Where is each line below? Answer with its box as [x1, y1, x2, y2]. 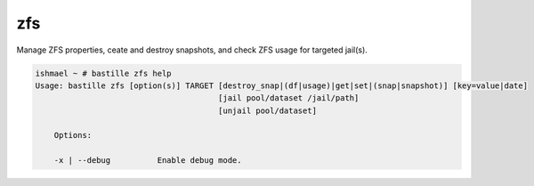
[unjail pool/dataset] [218, 105, 318, 116]
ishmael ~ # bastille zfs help [35, 68, 173, 78]
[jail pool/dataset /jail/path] [218, 93, 360, 103]
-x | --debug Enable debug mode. [53, 156, 242, 166]
